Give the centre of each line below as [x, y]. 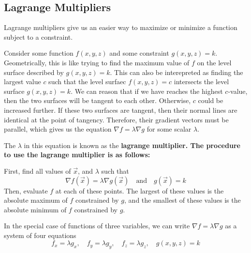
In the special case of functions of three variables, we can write [97, 226]
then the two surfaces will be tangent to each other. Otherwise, [97, 100]
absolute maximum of [36, 200]
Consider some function [39, 53]
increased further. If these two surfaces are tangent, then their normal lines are [121, 110]
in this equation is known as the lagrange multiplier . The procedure [132, 145]
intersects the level [201, 82]
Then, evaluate [26, 190]
